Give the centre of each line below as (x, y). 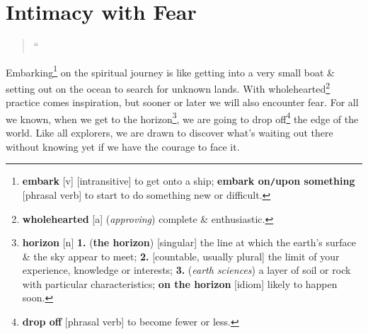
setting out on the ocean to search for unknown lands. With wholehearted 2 (168, 87)
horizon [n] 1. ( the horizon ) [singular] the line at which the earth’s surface (189, 242)
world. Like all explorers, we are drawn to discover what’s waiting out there (169, 133)
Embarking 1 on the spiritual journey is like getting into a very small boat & (170, 71)
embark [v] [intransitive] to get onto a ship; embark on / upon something (189, 181)
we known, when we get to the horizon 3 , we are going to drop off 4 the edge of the (182, 117)
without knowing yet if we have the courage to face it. (123, 146)
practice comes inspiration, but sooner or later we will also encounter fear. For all (182, 102)
